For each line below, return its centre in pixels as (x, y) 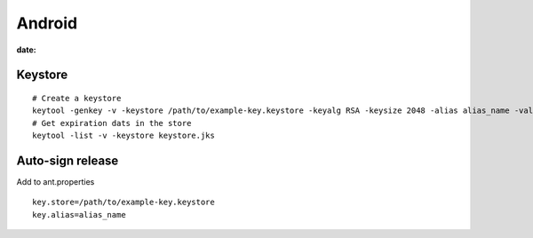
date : (26, 50)
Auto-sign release (68, 160)
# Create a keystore (77, 98)
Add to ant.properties (56, 182)
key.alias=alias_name (79, 214)
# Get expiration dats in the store (112, 123)
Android (47, 23)
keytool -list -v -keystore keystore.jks (123, 136)
